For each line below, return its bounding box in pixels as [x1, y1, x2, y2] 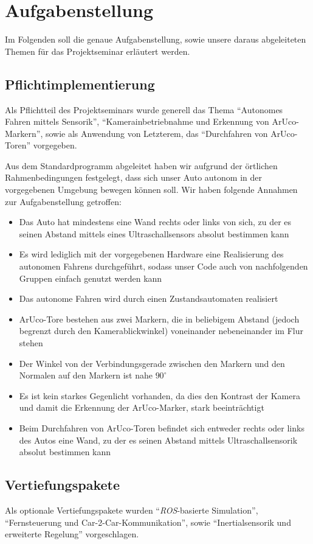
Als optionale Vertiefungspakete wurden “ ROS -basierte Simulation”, [5, 503, 258, 516]
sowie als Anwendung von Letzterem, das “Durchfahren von [45, 127, 268, 139]
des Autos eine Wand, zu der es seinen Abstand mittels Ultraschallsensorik [19, 433, 298, 446]
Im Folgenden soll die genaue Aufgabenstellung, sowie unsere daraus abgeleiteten [5, 33, 306, 46]
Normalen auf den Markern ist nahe [19, 369, 153, 382]
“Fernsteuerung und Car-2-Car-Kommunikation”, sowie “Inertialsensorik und [5, 515, 291, 528]
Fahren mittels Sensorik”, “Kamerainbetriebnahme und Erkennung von [5, 115, 269, 128]
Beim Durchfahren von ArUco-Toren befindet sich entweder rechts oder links [19, 421, 304, 434]
